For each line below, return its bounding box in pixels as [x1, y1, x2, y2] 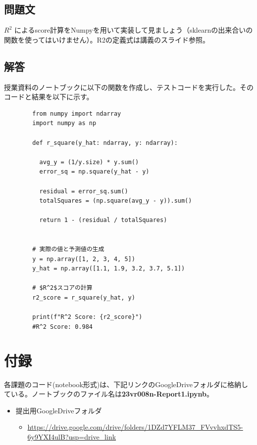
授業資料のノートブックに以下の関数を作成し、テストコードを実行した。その [4, 82, 254, 92]
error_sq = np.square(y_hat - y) [39, 168, 150, 176]
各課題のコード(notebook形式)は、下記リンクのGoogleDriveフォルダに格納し [4, 379, 249, 389]
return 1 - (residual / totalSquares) [39, 217, 167, 224]
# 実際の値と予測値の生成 [32, 246, 104, 253]
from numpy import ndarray [32, 110, 121, 117]
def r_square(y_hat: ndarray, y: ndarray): [32, 139, 178, 146]
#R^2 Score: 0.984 [32, 323, 93, 330]
